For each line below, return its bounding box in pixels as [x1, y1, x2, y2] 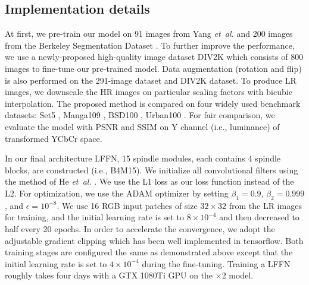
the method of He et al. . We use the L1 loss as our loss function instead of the [5, 175, 294, 188]
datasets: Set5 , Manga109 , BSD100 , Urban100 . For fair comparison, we [5, 109, 275, 121]
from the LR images [229, 199, 302, 211]
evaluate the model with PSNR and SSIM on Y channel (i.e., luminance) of [5, 120, 280, 132]
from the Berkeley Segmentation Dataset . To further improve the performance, [5, 39, 295, 51]
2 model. [221, 269, 254, 281]
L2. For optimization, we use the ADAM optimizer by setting [5, 186, 229, 199]
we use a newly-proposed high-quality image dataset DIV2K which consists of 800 [5, 50, 304, 63]
